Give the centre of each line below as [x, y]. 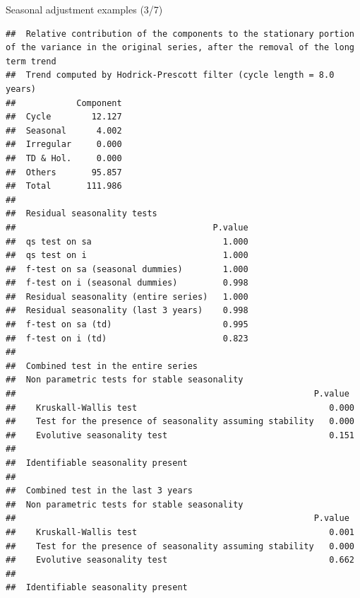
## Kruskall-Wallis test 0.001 [180, 532]
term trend [31, 61]
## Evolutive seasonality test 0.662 [180, 560]
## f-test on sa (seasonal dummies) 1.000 [127, 269]
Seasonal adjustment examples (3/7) [84, 9]
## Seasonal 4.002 [64, 130]
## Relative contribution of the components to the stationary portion [180, 34]
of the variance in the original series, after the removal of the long [180, 48]
